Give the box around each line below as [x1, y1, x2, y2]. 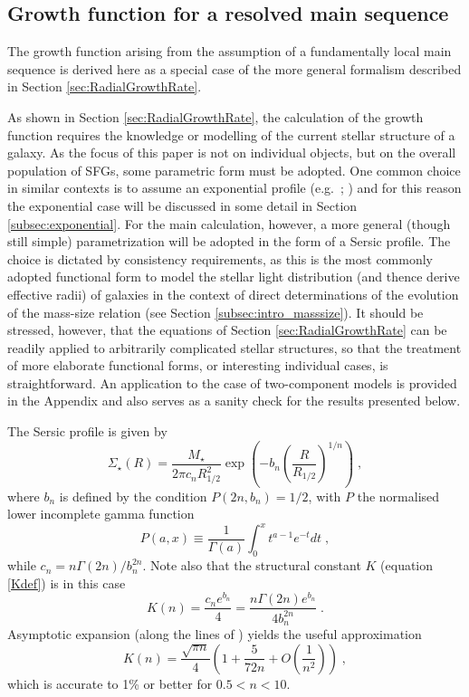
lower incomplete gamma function [7, 504, 195, 523]
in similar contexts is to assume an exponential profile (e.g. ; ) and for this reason [7, 178, 462, 197]
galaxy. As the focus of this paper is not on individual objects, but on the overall [7, 143, 456, 162]
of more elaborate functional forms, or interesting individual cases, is [7, 356, 388, 375]
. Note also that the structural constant [142, 556, 361, 575]
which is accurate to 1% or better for [7, 673, 213, 692]
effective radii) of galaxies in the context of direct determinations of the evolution [7, 284, 459, 303]
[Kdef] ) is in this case [7, 573, 126, 592]
